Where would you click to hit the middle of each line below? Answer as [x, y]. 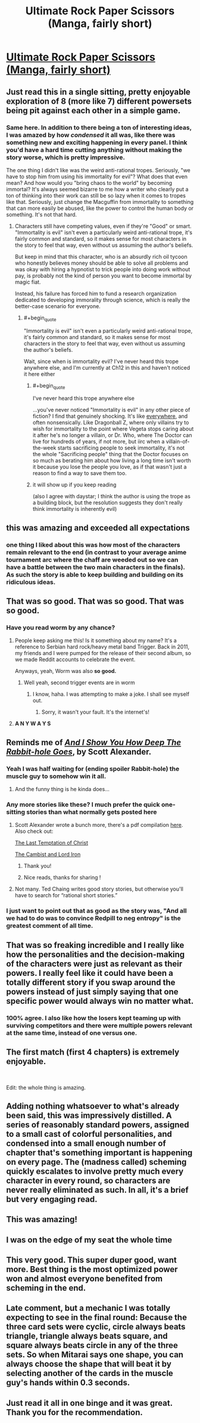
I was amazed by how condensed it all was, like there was [91, 135]
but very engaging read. [52, 1199]
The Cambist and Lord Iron [48, 854]
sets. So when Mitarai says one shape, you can [95, 1355]
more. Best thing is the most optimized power [92, 1269]
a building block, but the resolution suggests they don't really [107, 503]
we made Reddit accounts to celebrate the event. [75, 659]
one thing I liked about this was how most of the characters [93, 545]
